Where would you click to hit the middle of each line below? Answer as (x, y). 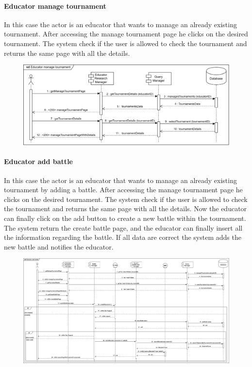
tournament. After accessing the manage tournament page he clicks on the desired (126, 34)
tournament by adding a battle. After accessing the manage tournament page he (123, 190)
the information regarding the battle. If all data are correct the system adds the (123, 237)
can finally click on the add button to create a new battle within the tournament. (125, 218)
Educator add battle (38, 161)
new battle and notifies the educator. (59, 246)
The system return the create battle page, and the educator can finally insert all (123, 227)
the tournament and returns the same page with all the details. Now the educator (126, 209)
